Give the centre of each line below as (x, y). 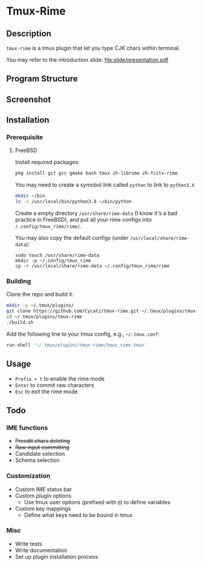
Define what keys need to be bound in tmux (78, 515)
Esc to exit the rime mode (46, 391)
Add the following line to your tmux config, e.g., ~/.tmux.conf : (83, 334)
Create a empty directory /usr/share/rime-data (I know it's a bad (96, 213)
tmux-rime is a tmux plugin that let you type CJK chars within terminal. (93, 48)
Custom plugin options (43, 496)
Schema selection (37, 460)
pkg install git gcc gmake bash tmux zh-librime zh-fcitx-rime (96, 173)
